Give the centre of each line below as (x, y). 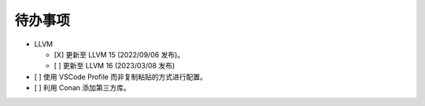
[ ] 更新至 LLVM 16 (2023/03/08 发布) (115, 66)
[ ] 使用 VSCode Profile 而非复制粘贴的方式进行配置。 (121, 77)
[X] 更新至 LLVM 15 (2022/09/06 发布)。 (119, 54)
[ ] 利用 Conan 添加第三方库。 (82, 88)
